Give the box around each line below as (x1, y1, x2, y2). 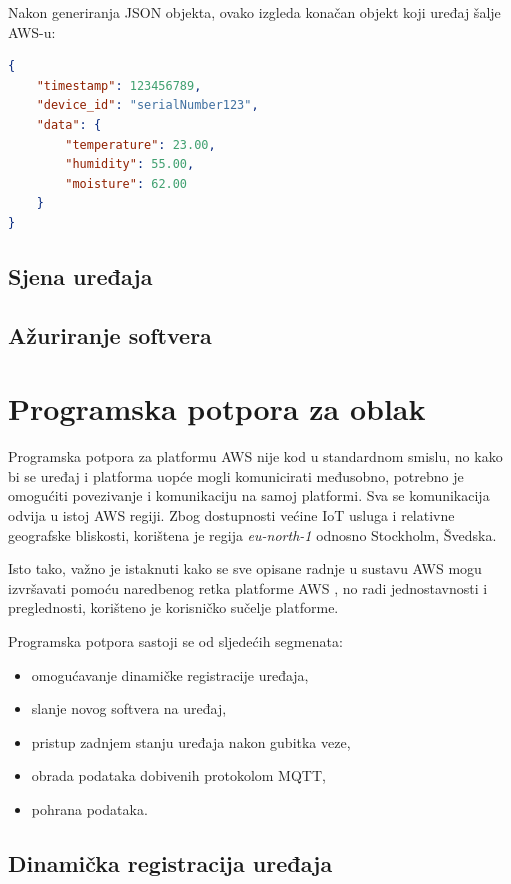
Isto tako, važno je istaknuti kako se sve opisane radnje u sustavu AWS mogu (8, 558, 482, 579)
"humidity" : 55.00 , (65, 157, 195, 172)
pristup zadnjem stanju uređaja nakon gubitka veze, (31, 731, 351, 752)
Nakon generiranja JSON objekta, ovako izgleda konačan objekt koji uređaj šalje (8, 2, 501, 22)
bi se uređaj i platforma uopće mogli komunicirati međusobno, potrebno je (8, 465, 464, 486)
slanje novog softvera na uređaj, (31, 698, 227, 719)
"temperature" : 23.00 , (65, 137, 216, 152)
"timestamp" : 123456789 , (36, 78, 202, 93)
